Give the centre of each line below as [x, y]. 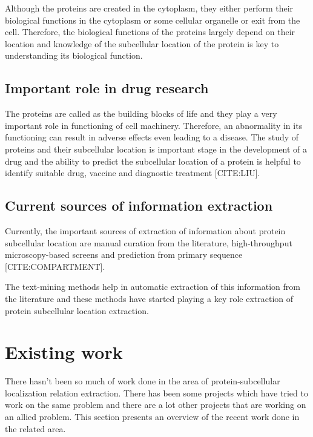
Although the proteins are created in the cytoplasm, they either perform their [149, 8]
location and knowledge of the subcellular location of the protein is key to [142, 43]
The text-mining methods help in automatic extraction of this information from [153, 287]
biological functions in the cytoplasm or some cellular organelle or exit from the [153, 20]
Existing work [64, 352]
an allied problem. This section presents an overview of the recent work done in [152, 416]
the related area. [35, 428]
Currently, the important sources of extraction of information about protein [145, 230]
